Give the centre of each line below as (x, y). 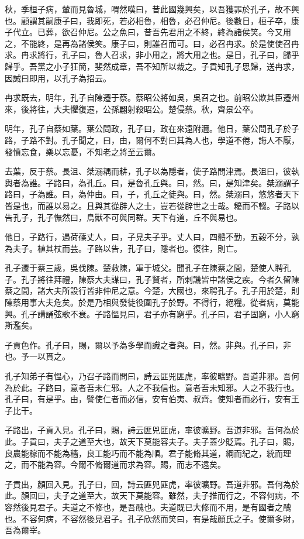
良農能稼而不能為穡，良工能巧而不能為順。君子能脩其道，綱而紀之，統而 (144, 453)
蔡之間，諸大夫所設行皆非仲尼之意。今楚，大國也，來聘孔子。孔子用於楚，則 (152, 291)
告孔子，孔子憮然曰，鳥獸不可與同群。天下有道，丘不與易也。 (123, 217)
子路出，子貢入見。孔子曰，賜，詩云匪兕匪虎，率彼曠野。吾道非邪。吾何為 (148, 430)
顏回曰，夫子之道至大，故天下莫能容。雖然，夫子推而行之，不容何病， (156, 495)
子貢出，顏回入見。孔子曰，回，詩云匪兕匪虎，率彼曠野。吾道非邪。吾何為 (148, 484)
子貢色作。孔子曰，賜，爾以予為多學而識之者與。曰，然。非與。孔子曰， (144, 344)
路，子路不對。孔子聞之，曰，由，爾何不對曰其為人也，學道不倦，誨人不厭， (152, 140)
